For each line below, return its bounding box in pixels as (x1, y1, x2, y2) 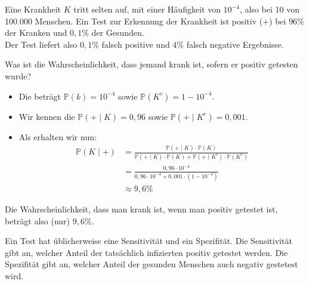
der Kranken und (5, 26, 67, 39)
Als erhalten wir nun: (18, 130, 97, 143)
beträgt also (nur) (5, 214, 70, 227)
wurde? (5, 69, 31, 82)
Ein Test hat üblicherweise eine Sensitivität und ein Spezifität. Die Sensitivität (5, 234, 292, 247)
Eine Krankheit (5, 3, 61, 15)
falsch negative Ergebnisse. (186, 38, 284, 50)
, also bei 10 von (239, 3, 299, 15)
